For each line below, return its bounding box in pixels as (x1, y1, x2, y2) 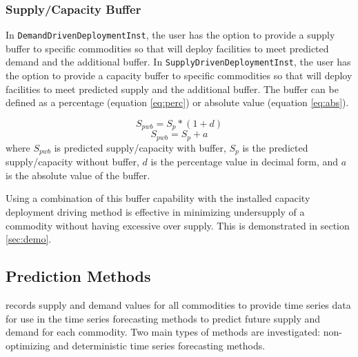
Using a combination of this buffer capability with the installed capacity (6, 191, 310, 205)
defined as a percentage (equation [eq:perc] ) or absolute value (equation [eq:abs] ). (6, 95, 349, 110)
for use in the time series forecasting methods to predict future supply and (6, 311, 321, 325)
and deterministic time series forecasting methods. (53, 338, 266, 352)
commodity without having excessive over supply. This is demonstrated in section (6, 218, 350, 232)
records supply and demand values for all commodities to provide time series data (6, 298, 351, 312)
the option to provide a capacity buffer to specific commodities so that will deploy (6, 68, 352, 83)
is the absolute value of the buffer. (6, 167, 150, 182)
